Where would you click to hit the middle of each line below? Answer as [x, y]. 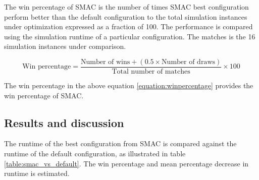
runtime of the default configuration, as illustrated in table [95, 154]
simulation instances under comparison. [65, 46]
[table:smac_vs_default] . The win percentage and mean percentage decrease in [126, 163]
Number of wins [105, 62]
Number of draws [189, 62]
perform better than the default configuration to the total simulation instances [126, 16]
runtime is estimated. [37, 173]
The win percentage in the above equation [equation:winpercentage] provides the [129, 85]
